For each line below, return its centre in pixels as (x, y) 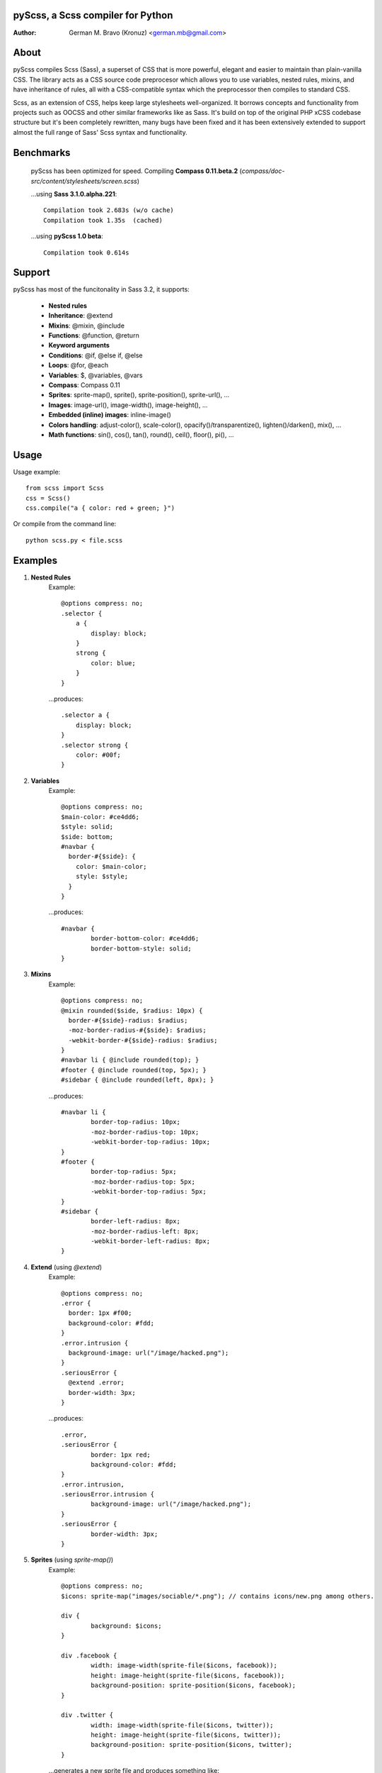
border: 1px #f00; (100, 1313)
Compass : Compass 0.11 (84, 385)
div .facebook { (89, 1655)
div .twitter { (87, 1715)
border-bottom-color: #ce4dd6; (145, 939)
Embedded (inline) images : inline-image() (110, 415)
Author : (25, 33)
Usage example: (37, 472)
